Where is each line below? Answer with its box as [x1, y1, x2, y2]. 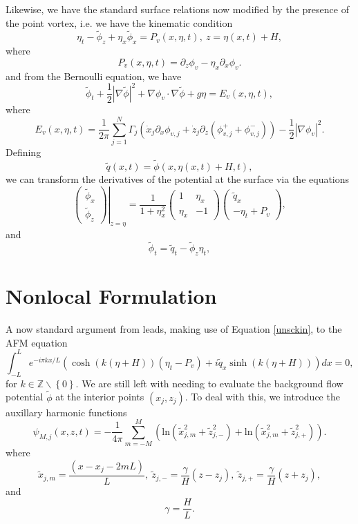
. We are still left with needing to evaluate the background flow [75, 376, 343, 390]
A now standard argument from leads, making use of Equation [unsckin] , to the [6, 322, 342, 336]
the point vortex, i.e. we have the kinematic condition [6, 15, 233, 30]
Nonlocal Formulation [6, 282, 217, 310]
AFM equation [6, 335, 68, 349]
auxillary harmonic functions [6, 405, 127, 419]
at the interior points [55, 389, 144, 404]
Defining [6, 145, 41, 159]
